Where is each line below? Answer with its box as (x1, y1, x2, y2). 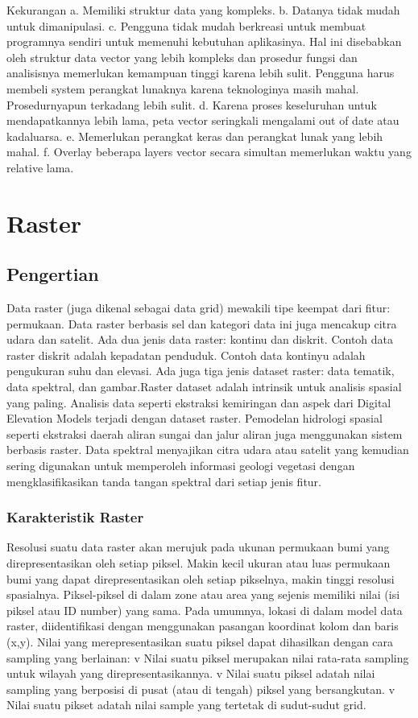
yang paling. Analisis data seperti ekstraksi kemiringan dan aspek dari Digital (6, 394, 391, 411)
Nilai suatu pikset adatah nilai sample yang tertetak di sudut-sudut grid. (6, 696, 366, 713)
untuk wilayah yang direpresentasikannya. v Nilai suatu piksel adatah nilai (6, 665, 375, 682)
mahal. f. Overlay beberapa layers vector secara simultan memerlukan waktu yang (6, 143, 412, 160)
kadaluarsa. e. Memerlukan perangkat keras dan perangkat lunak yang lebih (6, 127, 383, 144)
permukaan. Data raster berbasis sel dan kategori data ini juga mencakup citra (6, 315, 397, 332)
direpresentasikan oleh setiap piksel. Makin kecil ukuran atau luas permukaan (6, 555, 391, 572)
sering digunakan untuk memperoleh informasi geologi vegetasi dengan (6, 457, 355, 474)
